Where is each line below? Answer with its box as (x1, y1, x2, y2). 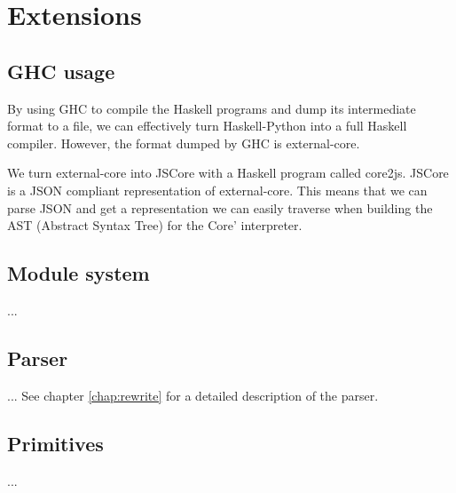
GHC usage (7, 57, 115, 84)
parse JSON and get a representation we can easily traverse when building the (7, 198, 433, 217)
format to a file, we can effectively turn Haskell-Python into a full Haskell (7, 116, 407, 135)
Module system (7, 259, 150, 287)
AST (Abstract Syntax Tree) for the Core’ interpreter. (7, 216, 303, 235)
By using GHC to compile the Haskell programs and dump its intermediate (7, 99, 416, 117)
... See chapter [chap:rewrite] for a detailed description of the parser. (7, 386, 379, 404)
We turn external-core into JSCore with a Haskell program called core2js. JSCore (7, 163, 449, 182)
